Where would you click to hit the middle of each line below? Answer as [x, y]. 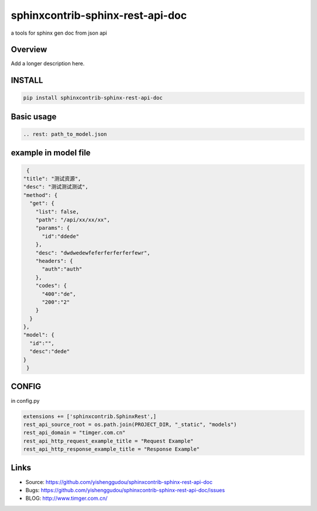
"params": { [53, 228]
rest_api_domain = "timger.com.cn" [74, 433]
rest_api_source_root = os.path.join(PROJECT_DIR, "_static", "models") [130, 424]
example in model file [51, 153]
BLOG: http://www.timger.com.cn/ [67, 498]
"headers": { [54, 261]
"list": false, [57, 211]
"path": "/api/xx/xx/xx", [73, 220]
